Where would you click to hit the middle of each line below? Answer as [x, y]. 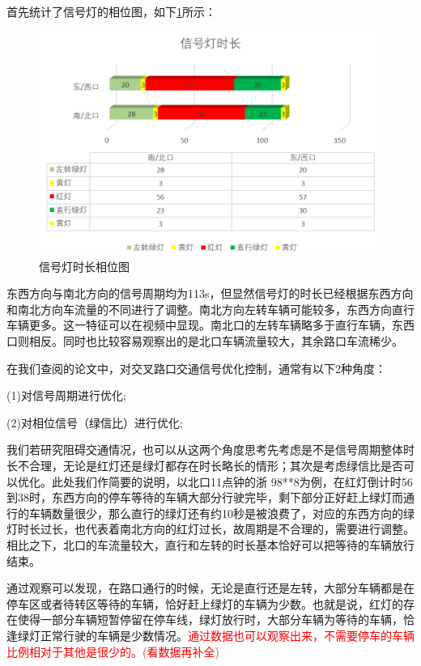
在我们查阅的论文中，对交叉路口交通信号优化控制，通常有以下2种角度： [196, 368]
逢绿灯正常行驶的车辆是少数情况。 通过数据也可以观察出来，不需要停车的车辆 [210, 635]
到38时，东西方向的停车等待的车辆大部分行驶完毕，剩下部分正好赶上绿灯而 [205, 497]
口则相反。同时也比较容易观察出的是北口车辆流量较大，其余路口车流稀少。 [205, 341]
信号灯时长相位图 [84, 266]
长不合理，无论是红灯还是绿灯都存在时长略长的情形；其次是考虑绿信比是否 [205, 465]
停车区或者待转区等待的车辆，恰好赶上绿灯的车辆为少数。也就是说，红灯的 [205, 603]
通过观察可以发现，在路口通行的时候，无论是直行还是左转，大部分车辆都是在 [210, 588]
